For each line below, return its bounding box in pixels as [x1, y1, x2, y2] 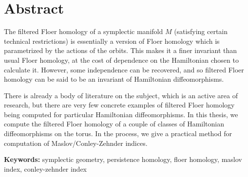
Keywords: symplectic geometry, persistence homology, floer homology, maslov [4, 154, 242, 164]
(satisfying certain [174, 26, 228, 36]
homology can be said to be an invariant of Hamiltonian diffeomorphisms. [4, 74, 224, 84]
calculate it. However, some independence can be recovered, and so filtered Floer [4, 64, 244, 74]
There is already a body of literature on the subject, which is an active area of [4, 90, 238, 100]
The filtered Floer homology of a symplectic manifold [4, 26, 163, 36]
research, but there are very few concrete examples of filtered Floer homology [4, 100, 235, 110]
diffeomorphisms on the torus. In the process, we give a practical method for [4, 128, 232, 139]
